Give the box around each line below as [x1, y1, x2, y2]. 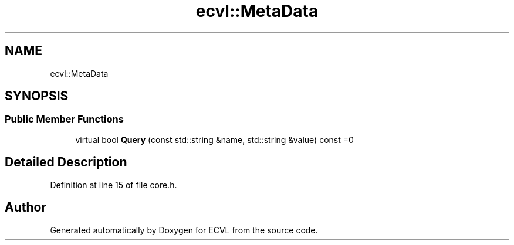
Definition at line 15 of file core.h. [50, 179, 177, 190]
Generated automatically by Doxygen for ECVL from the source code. [50, 224, 318, 235]
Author [5, 200, 46, 215]
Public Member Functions [5, 113, 124, 125]
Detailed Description [5, 155, 127, 170]
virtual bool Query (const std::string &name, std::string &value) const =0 [75, 134, 354, 145]
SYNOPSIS [5, 89, 69, 104]
